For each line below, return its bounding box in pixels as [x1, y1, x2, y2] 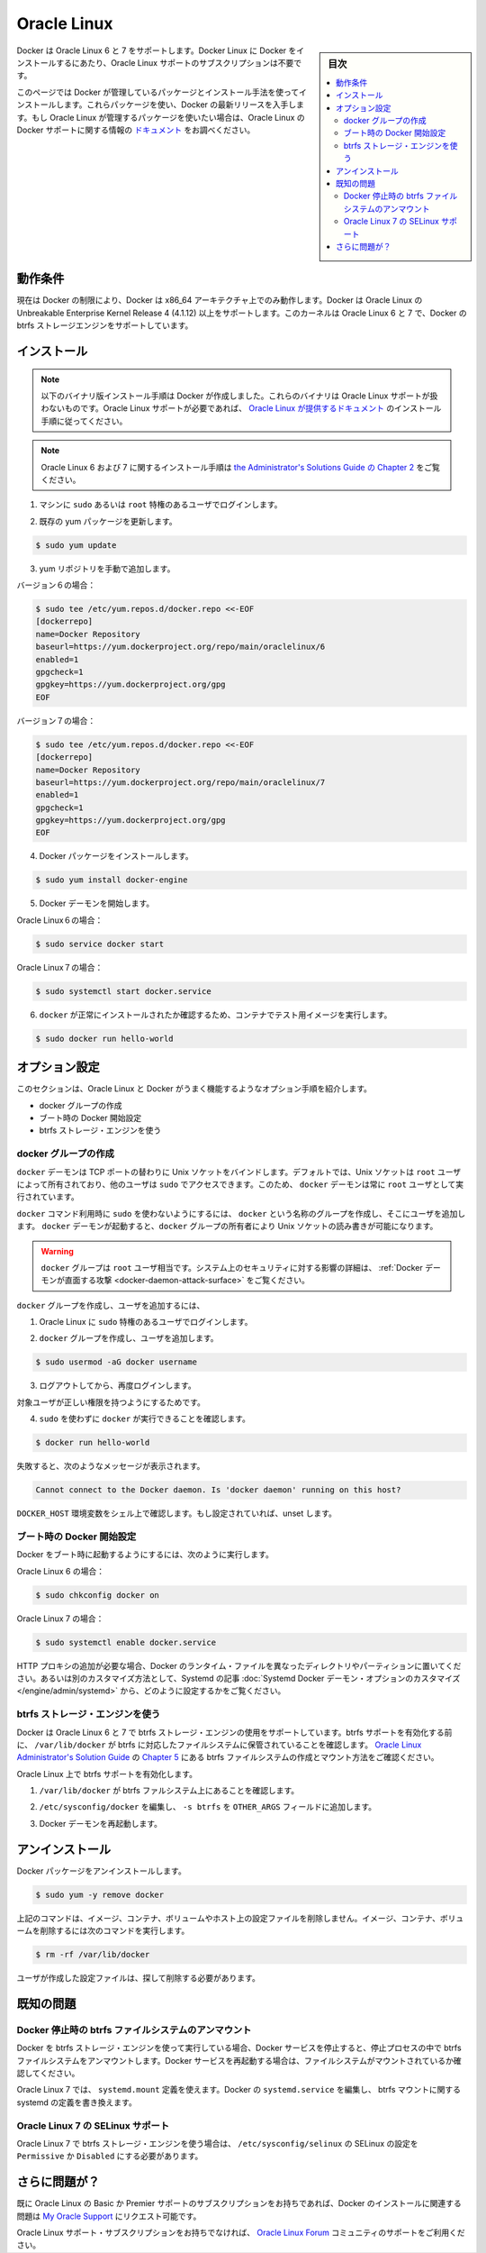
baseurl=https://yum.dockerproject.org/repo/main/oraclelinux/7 [35, 777, 326, 788]
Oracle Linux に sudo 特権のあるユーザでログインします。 [39, 1317, 253, 1327]
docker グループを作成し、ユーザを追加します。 [39, 1333, 219, 1344]
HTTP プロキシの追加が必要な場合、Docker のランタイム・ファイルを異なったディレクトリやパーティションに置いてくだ [16, 1660, 462, 1671]
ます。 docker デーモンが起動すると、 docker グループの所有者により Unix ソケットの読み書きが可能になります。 [16, 1221, 438, 1232]
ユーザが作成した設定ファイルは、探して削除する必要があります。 [16, 1973, 260, 1984]
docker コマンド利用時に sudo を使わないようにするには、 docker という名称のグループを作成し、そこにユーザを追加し [16, 1208, 466, 1218]
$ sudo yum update [35, 540, 117, 550]
